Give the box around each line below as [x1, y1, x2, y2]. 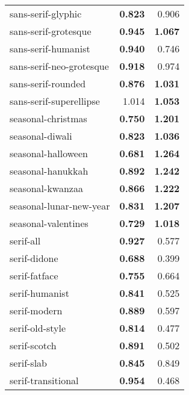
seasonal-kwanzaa [10, 181, 83, 195]
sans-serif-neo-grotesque [10, 59, 109, 73]
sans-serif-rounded [10, 76, 86, 90]
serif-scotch [10, 338, 57, 352]
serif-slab [10, 356, 48, 370]
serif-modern [10, 303, 63, 317]
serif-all [10, 234, 41, 247]
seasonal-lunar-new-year [10, 199, 110, 213]
